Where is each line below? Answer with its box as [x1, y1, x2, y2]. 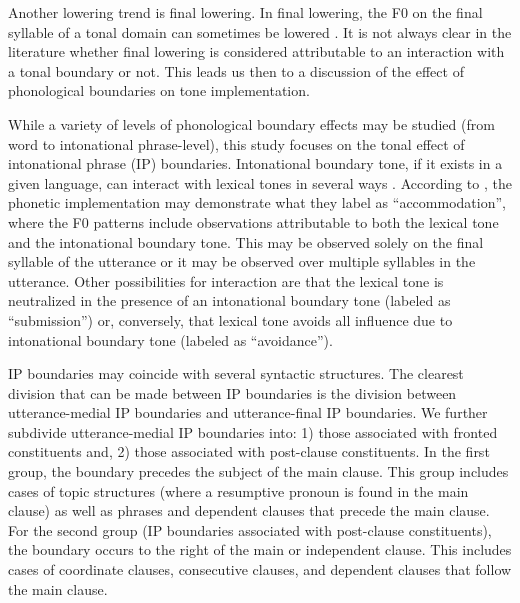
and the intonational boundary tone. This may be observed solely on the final [8, 231, 484, 252]
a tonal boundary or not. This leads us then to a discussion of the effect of [8, 60, 464, 81]
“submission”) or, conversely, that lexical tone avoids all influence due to [8, 309, 453, 330]
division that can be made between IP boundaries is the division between [8, 382, 457, 403]
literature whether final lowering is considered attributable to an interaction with [8, 41, 505, 62]
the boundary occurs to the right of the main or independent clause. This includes [8, 539, 512, 560]
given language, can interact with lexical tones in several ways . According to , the [8, 172, 512, 193]
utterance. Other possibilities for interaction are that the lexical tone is [8, 270, 444, 291]
